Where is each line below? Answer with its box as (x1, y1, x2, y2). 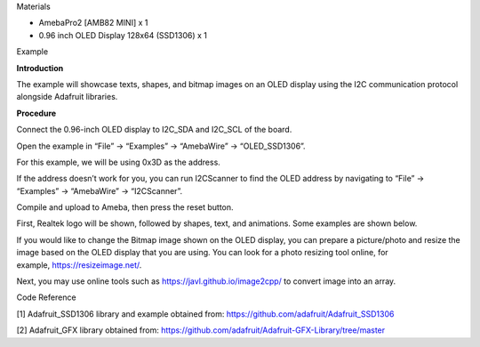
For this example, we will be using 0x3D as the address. (16, 157, 221, 167)
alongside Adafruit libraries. (16, 92, 118, 102)
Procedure (16, 108, 57, 118)
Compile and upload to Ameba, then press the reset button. (16, 202, 235, 213)
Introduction (16, 62, 64, 73)
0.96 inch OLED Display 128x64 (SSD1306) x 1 (38, 29, 208, 40)
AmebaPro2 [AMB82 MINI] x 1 (38, 18, 148, 28)
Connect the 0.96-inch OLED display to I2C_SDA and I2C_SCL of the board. (16, 125, 292, 135)
